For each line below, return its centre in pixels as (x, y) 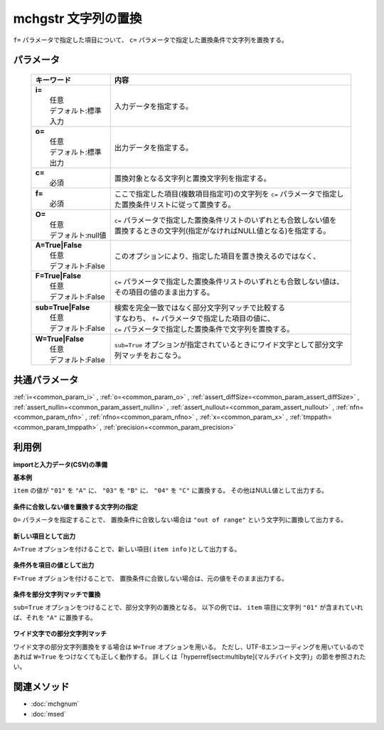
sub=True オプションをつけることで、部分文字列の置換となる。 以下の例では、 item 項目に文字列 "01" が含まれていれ (188, 608)
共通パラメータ (46, 380)
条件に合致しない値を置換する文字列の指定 (75, 507)
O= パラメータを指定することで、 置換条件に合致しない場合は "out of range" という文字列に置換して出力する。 (180, 520)
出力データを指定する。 (154, 147)
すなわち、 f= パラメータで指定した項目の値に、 (194, 318)
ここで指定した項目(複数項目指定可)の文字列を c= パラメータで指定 (225, 194)
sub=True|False (63, 307)
